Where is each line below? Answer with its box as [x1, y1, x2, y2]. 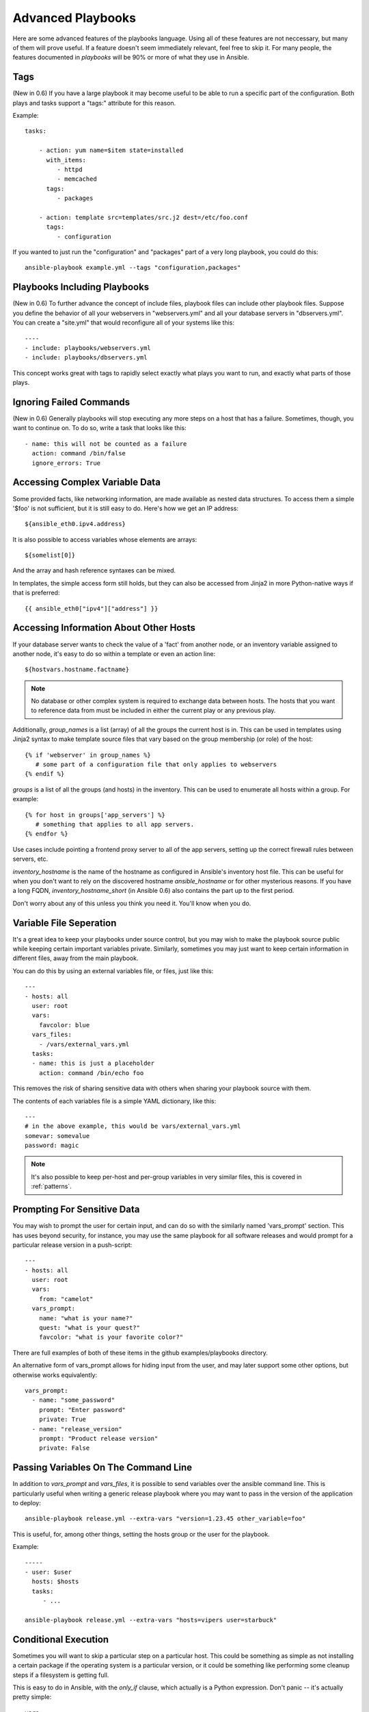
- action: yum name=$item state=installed [38, 147, 184, 154]
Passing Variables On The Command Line [12, 1462, 193, 1474]
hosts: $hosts [31, 1578, 79, 1585]
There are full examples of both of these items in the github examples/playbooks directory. [12, 1348, 268, 1357]
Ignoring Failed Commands [12, 396, 131, 407]
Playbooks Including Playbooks [12, 281, 150, 293]
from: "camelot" [38, 1295, 94, 1302]
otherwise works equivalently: [12, 1370, 98, 1379]
